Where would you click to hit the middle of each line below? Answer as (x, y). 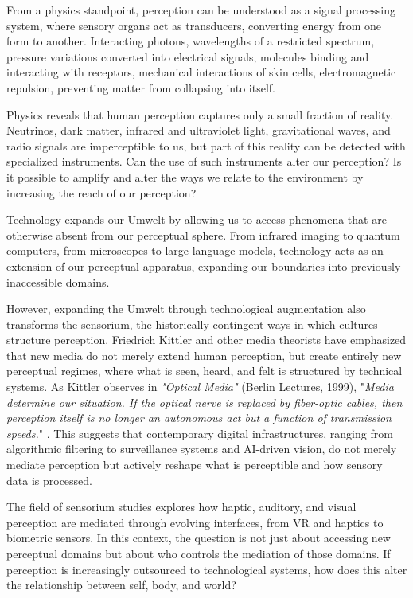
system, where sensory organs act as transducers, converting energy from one (194, 25)
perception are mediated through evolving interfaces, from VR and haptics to (195, 522)
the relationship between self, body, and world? (121, 585)
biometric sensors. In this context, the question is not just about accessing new (199, 538)
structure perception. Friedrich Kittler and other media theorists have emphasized (206, 340)
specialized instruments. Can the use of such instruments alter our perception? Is (204, 161)
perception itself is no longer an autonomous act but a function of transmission (199, 418)
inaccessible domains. (58, 281)
